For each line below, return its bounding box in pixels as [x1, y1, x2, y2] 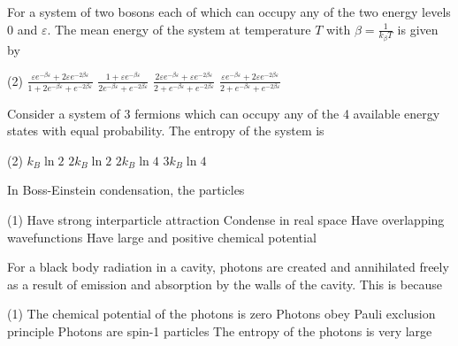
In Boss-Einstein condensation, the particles [7, 181, 245, 199]
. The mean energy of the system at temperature [47, 19, 311, 38]
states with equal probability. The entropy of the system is [7, 121, 324, 140]
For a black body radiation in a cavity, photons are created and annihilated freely [7, 258, 449, 276]
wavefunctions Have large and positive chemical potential [7, 227, 317, 246]
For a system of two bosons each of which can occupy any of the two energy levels [7, 3, 451, 20]
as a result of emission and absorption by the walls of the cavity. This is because [7, 274, 442, 293]
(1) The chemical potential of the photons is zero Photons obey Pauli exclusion [7, 304, 436, 323]
